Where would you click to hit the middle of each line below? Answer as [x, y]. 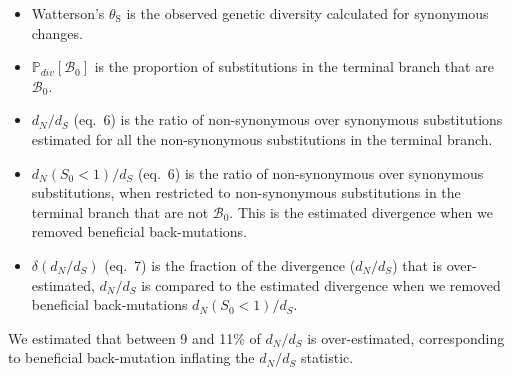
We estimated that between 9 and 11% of [134, 337]
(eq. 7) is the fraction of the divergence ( [230, 264]
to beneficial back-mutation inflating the [131, 357]
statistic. [327, 357]
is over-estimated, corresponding [406, 337]
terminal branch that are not [120, 211]
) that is [417, 264]
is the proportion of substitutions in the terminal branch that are [294, 66]
